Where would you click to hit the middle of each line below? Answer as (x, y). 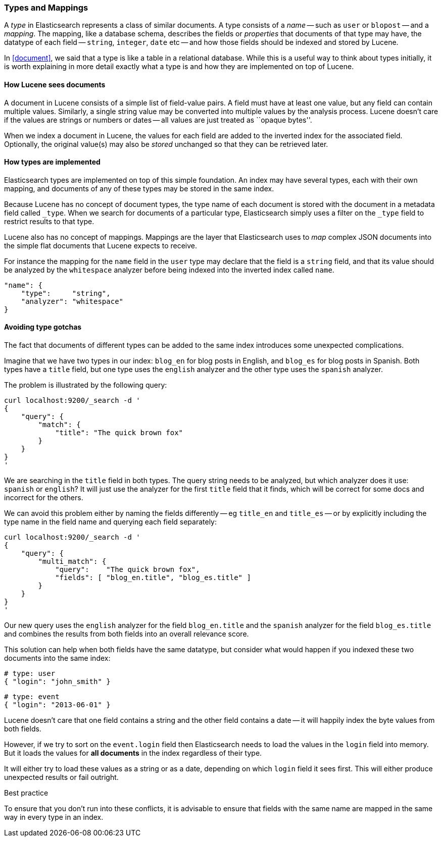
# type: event (32, 697)
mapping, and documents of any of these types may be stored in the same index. (139, 188)
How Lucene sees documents (55, 84)
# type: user (30, 674)
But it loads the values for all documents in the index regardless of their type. (133, 753)
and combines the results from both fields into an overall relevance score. (127, 634)
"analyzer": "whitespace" (72, 301)
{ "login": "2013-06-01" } (57, 705)
